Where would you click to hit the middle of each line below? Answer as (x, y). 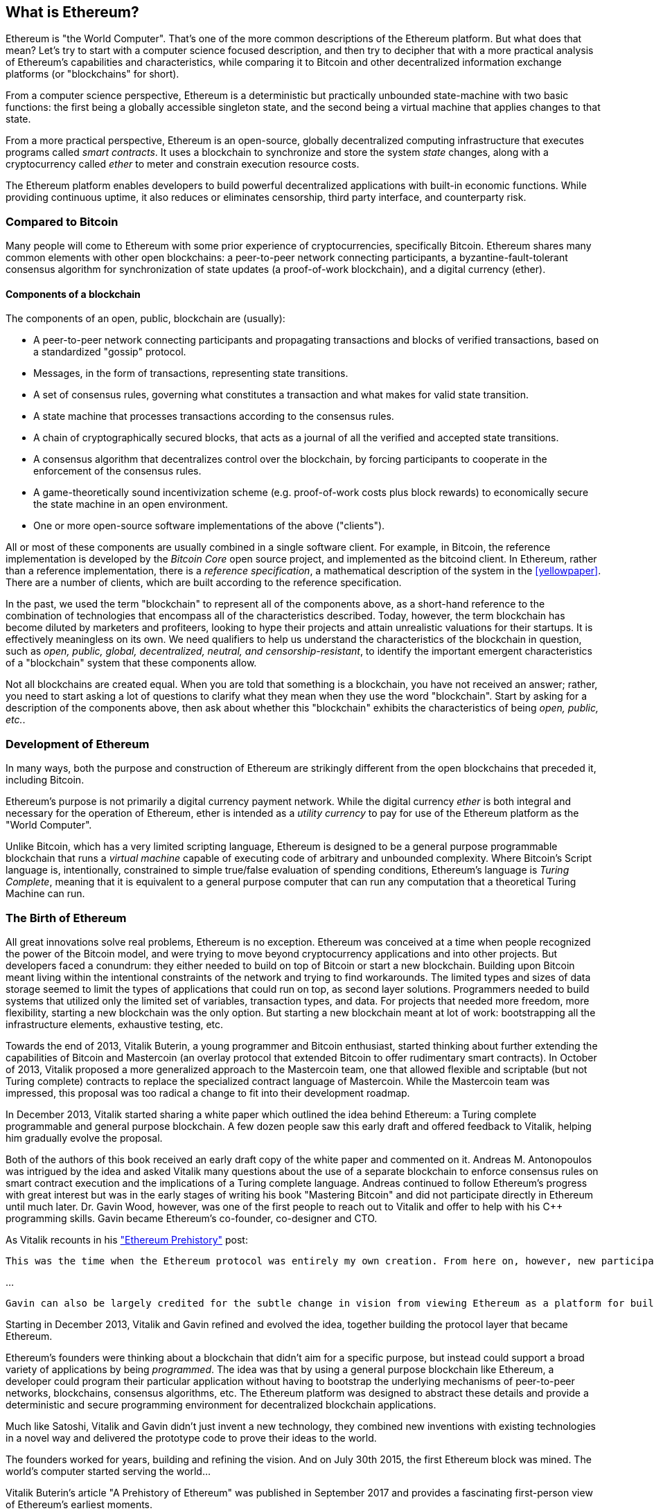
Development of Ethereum (78, 744)
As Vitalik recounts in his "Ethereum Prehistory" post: (127, 1239)
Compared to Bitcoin (62, 221)
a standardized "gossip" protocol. (110, 352)
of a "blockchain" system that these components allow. (131, 663)
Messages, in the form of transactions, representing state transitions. (191, 373)
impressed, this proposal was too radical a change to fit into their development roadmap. (208, 1093)
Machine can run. (45, 894)
